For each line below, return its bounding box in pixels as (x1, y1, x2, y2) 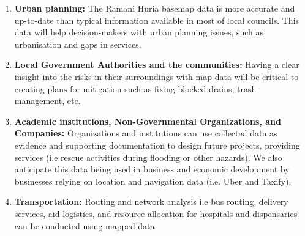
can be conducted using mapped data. (14, 219, 157, 232)
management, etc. (14, 94, 81, 107)
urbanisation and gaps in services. (14, 37, 141, 50)
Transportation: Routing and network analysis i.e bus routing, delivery (14, 195, 288, 208)
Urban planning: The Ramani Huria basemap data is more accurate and (14, 2, 295, 14)
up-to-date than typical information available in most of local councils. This (14, 13, 299, 26)
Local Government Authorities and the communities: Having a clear (14, 58, 299, 71)
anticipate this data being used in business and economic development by (14, 163, 290, 175)
